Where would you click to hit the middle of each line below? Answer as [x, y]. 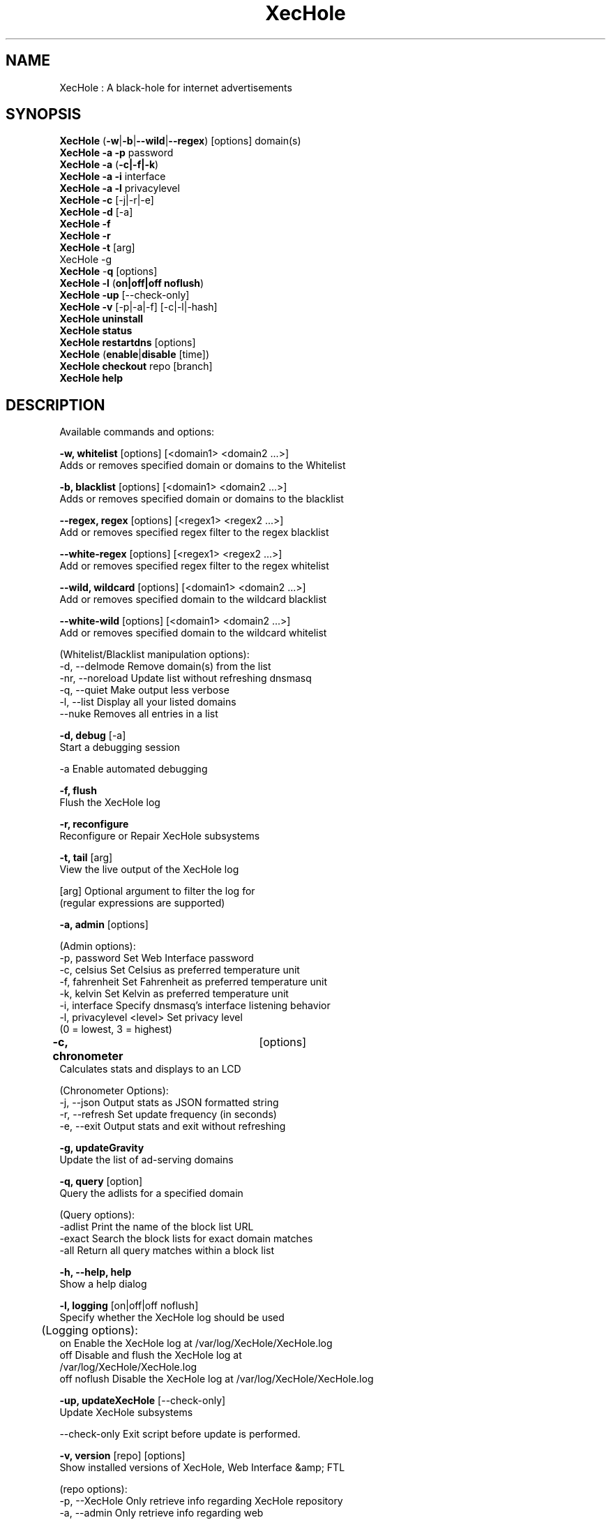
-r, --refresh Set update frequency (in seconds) [168, 1115]
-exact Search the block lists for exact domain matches [186, 1239]
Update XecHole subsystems [126, 1413]
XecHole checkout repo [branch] [136, 366]
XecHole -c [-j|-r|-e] [107, 200]
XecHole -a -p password [116, 153]
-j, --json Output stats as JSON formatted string [169, 1103]
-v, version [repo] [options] [122, 1456]
